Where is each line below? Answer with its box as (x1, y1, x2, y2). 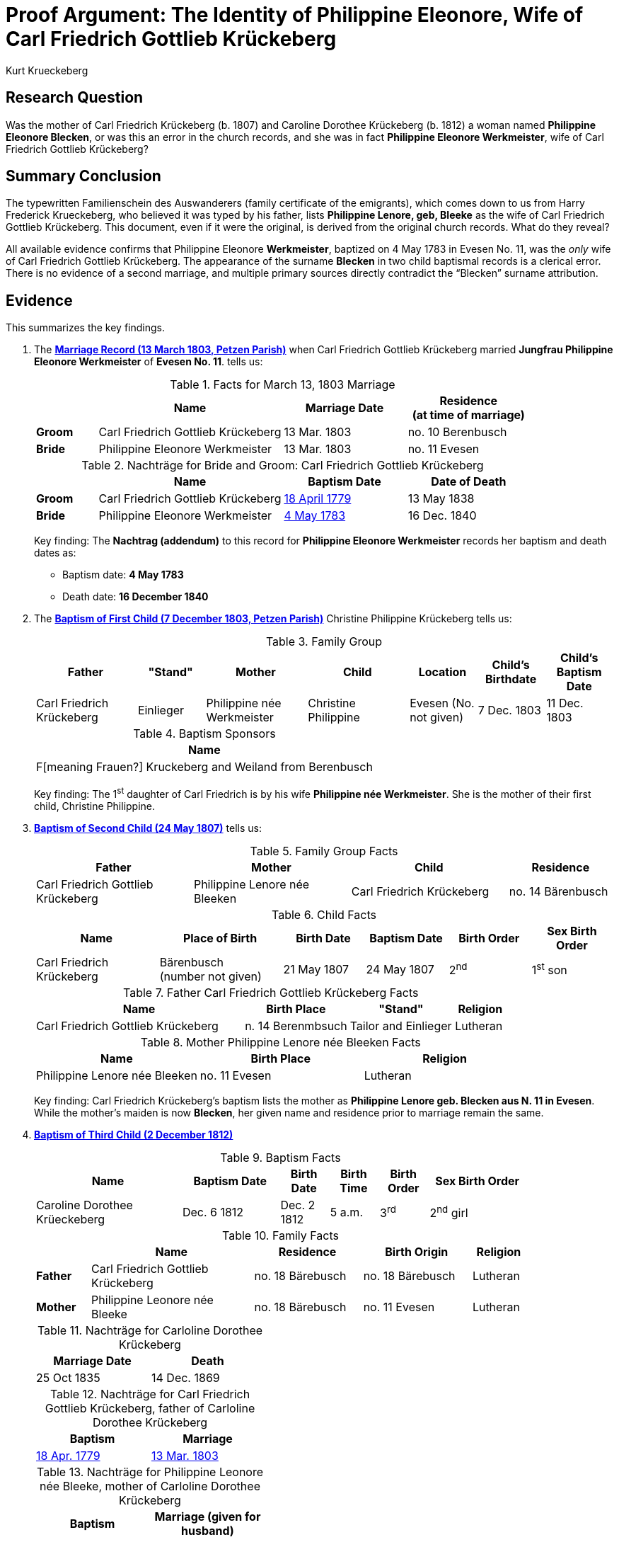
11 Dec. (546, 696, 584, 711)
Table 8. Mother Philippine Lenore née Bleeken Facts (140, 1034, 421, 1049)
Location (418, 665, 467, 680)
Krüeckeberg (36, 1211, 105, 1226)
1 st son (531, 961, 567, 978)
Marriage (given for (154, 1509, 261, 1524)
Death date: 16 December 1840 (62, 590, 209, 603)
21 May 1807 (283, 961, 349, 976)
